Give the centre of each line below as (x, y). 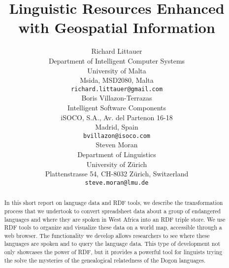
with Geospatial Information (117, 27)
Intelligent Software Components (116, 107)
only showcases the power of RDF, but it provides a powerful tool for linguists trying (113, 252)
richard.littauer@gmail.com (117, 89)
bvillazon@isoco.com (117, 136)
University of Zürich (117, 164)
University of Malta (117, 70)
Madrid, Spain (117, 127)
